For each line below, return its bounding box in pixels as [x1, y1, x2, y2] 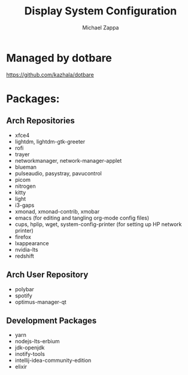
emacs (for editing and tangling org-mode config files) [14, 214, 150, 221]
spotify [14, 292, 33, 299]
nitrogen [14, 182, 36, 190]
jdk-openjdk [14, 344, 45, 351]
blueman [14, 163, 37, 170]
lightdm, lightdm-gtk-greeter [14, 138, 86, 145]
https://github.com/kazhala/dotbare [6, 71, 94, 78]
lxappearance [14, 239, 49, 246]
